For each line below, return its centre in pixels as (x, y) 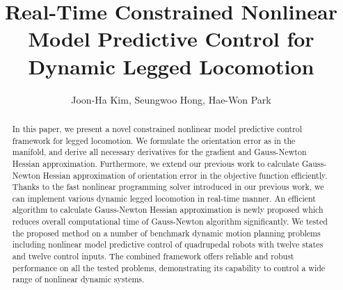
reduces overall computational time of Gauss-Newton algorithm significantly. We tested (170, 221)
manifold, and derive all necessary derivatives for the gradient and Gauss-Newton (159, 152)
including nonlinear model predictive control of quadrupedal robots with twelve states (168, 244)
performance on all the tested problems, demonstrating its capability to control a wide (169, 267)
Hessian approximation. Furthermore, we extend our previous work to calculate (155, 163)
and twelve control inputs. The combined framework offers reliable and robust (153, 256)
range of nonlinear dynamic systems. (78, 279)
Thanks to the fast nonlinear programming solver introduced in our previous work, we (168, 187)
